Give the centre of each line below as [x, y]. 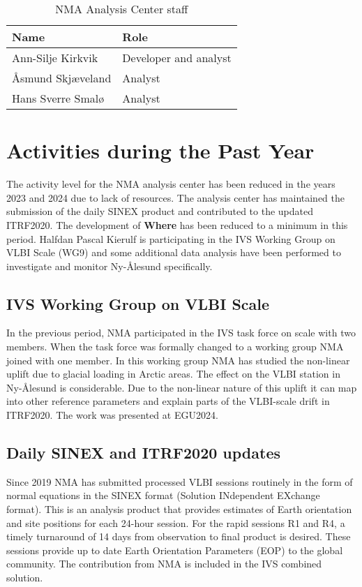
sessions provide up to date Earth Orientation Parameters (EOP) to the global [175, 550]
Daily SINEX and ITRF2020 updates [143, 453]
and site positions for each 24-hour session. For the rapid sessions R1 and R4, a [176, 522]
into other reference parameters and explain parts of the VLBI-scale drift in [168, 401]
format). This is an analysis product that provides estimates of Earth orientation [179, 509]
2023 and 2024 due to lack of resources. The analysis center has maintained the [176, 197]
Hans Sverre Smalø [58, 98]
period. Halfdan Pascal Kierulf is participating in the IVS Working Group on [171, 238]
